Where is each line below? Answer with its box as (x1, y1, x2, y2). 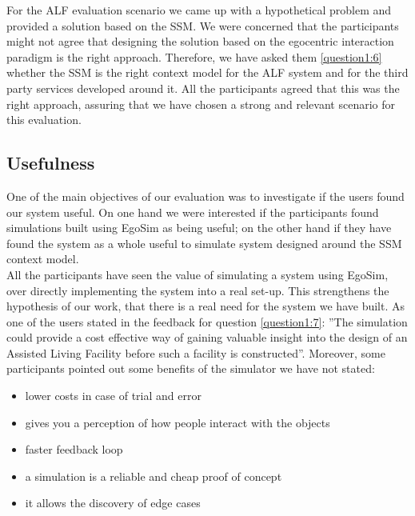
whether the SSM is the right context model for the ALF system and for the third (6, 64, 409, 81)
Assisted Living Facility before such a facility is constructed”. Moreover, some (6, 344, 385, 361)
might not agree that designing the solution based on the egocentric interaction (6, 33, 394, 50)
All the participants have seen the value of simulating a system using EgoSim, (6, 266, 389, 282)
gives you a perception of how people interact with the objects (25, 414, 330, 430)
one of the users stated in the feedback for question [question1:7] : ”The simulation (6, 313, 408, 330)
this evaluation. (6, 111, 82, 128)
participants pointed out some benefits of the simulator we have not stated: (6, 360, 375, 377)
